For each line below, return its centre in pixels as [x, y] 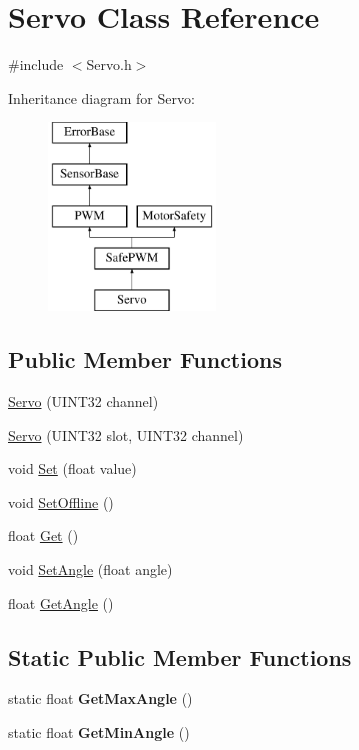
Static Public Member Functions [180, 656]
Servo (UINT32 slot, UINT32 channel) [126, 434]
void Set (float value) [72, 468]
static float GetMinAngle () [99, 732]
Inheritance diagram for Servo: [101, 97]
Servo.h [109, 64]
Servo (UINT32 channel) [83, 401]
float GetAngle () [61, 602]
